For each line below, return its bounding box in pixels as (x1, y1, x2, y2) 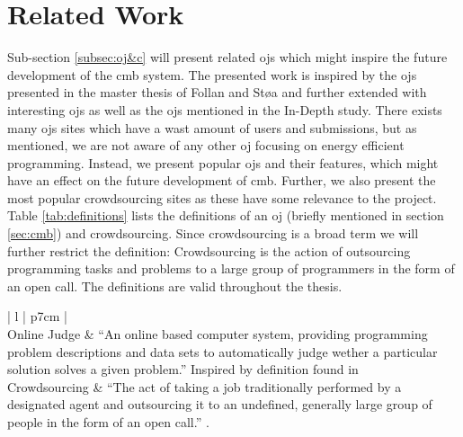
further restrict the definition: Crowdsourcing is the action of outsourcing (7, 241, 411, 260)
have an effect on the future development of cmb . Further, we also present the (7, 171, 436, 190)
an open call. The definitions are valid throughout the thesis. (7, 276, 343, 295)
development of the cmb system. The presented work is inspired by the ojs (7, 65, 417, 84)
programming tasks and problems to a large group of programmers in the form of (7, 259, 455, 278)
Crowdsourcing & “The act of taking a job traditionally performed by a (7, 377, 402, 396)
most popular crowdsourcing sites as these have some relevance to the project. (7, 188, 437, 207)
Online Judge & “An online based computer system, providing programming (7, 325, 428, 343)
